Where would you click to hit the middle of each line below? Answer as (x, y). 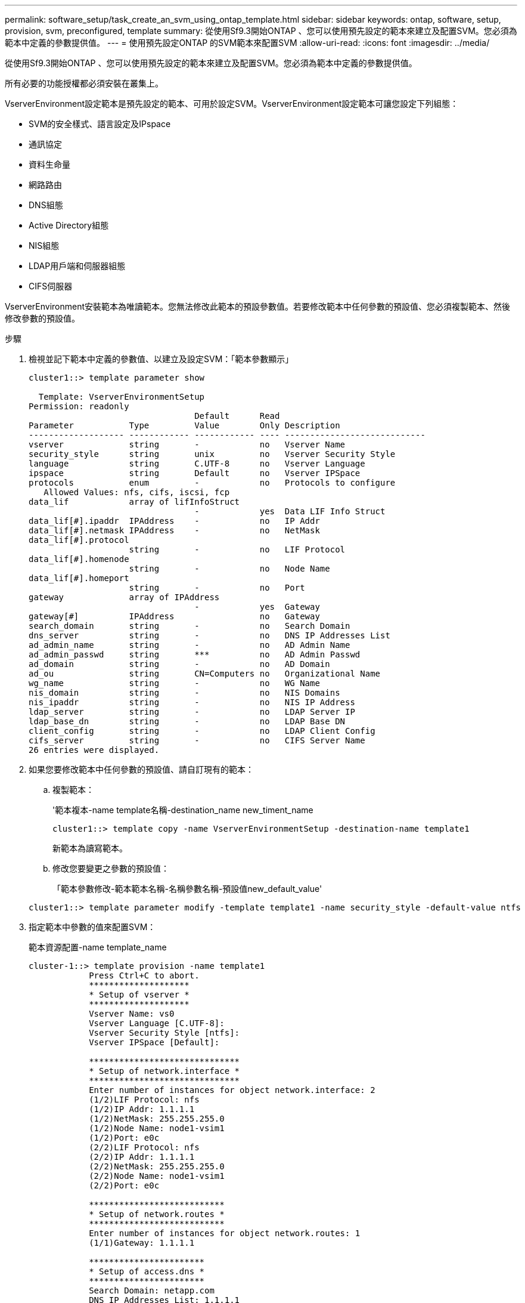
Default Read (237, 416)
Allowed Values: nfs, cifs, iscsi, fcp (137, 492)
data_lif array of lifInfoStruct (134, 502)
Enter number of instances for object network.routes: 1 (225, 1233)
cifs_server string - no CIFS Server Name (197, 740)
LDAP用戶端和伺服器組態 (77, 266)
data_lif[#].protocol (79, 540)
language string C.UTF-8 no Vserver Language (197, 464)
